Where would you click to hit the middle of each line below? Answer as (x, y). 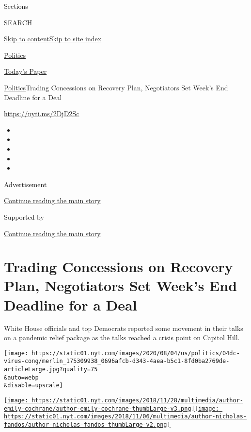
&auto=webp (21, 377)
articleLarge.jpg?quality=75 (51, 370)
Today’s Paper (25, 71)
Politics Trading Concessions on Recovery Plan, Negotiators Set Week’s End (116, 87)
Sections (16, 6)
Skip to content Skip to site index (53, 39)
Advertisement (25, 184)
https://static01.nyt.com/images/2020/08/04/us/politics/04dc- (136, 353)
